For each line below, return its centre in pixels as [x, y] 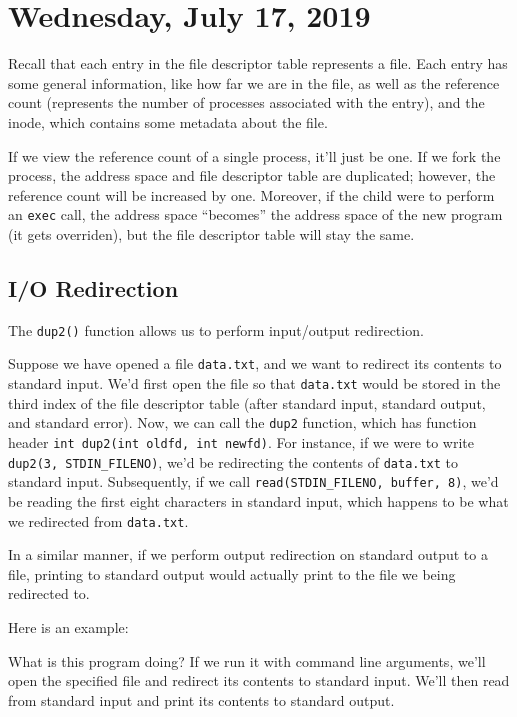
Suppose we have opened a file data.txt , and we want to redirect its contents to [255, 363]
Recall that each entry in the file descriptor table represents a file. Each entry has [258, 63]
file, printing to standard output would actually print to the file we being [232, 573]
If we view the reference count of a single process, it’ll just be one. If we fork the [254, 155]
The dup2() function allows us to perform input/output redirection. [216, 329]
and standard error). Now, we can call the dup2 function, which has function [242, 422]
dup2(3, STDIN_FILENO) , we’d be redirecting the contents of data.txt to [233, 461]
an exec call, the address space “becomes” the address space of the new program [255, 214]
